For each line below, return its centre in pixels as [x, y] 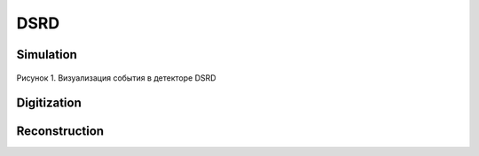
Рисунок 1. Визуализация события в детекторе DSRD [116, 78]
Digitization [49, 103]
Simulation [47, 55]
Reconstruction [60, 132]
